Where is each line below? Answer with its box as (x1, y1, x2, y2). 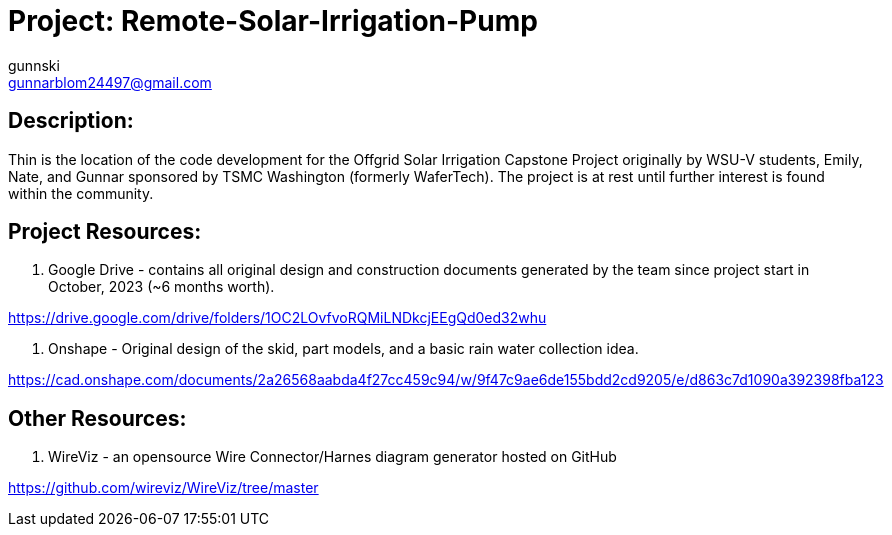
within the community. (8, 184, 154, 202)
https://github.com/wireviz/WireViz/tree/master (8, 479, 319, 497)
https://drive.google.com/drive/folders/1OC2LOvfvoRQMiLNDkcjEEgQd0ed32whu (8, 309, 547, 327)
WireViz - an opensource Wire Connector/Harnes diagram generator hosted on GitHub (48, 448, 617, 466)
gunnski (8, 56, 60, 74)
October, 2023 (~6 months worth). (48, 278, 275, 296)
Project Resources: (8, 219, 202, 245)
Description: (8, 108, 134, 134)
